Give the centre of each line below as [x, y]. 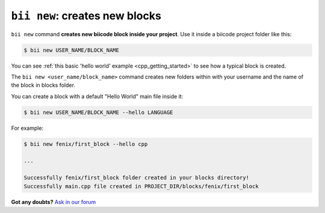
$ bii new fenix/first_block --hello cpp [86, 144]
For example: [27, 128]
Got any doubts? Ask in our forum [54, 202]
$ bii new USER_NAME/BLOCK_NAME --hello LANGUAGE [98, 112]
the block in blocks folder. [43, 85]
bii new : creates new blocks [86, 16]
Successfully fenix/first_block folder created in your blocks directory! [137, 178]
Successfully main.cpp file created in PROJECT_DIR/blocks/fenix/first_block [141, 186]
